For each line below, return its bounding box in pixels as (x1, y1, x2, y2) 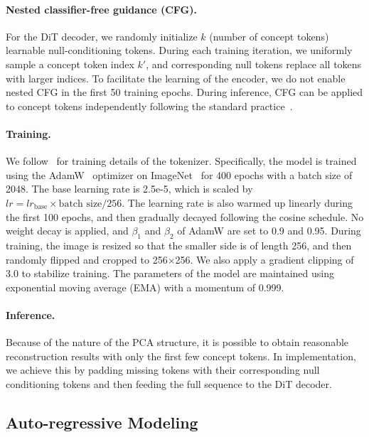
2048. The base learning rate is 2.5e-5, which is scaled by (6, 181, 253, 196)
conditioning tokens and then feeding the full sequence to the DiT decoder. (6, 376, 332, 391)
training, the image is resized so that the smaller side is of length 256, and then (6, 237, 352, 252)
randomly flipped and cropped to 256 (6, 252, 168, 266)
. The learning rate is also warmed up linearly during (122, 195, 353, 210)
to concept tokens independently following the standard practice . (6, 98, 293, 113)
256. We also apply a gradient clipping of (175, 252, 354, 266)
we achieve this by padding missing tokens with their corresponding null (6, 362, 320, 377)
